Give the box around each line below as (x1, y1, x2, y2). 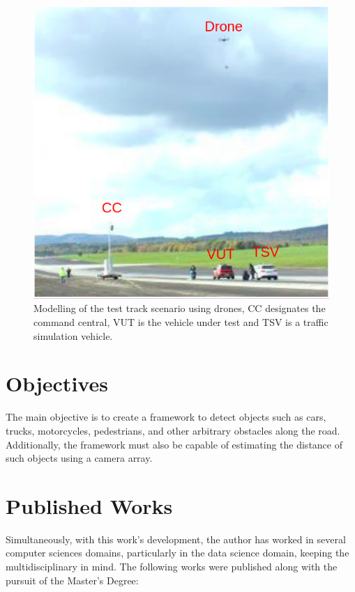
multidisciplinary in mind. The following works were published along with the (6, 559, 338, 574)
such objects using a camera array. (6, 451, 153, 465)
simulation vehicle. (33, 328, 113, 343)
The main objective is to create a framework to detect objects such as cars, (6, 410, 326, 424)
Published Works (6, 491, 173, 520)
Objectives (6, 369, 108, 398)
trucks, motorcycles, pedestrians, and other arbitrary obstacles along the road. (6, 423, 340, 437)
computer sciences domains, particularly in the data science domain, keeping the (6, 545, 349, 560)
